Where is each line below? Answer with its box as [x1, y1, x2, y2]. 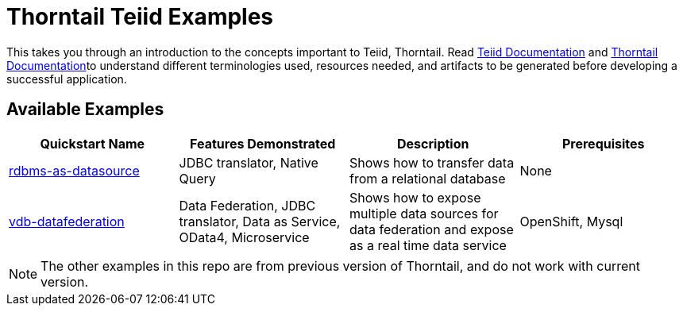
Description [397, 135, 469, 152]
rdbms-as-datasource [9, 162, 140, 179]
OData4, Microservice [179, 229, 310, 245]
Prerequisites [561, 135, 645, 152]
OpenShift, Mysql [519, 213, 623, 229]
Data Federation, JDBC [179, 197, 316, 214]
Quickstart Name [40, 135, 145, 152]
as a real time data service [349, 237, 507, 253]
